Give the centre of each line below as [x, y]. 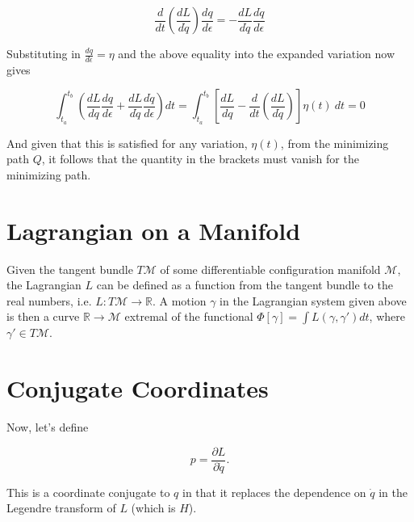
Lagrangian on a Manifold [154, 230]
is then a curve [43, 316]
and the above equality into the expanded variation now [257, 53]
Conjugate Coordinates [138, 388]
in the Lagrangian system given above [313, 300]
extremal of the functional [189, 316]
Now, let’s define [48, 427]
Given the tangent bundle [70, 269]
